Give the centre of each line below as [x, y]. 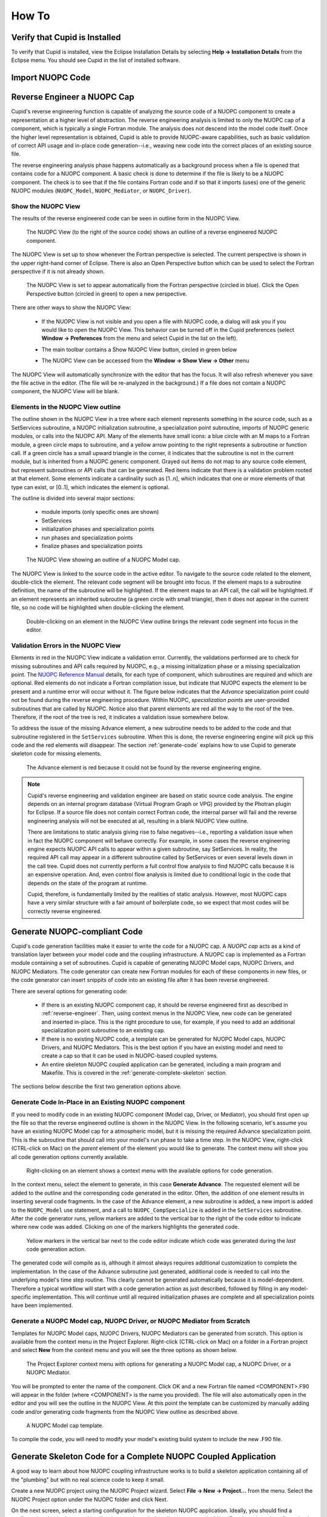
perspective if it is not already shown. [58, 271]
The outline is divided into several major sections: [73, 498]
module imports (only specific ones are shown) [100, 512]
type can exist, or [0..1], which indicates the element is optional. [90, 487]
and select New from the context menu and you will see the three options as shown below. [124, 1350]
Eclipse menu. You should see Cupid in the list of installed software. [96, 60]
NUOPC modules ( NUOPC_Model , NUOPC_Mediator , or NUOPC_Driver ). [101, 191]
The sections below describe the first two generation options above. [96, 1087]
